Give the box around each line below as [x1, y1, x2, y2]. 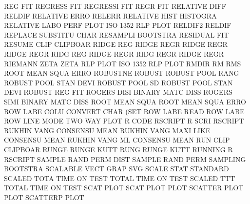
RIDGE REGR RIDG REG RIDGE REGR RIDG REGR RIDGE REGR [4, 48, 224, 59]
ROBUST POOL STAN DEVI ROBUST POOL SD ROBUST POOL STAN [4, 77, 233, 87]
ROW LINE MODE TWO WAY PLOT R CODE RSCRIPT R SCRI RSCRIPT [4, 116, 244, 126]
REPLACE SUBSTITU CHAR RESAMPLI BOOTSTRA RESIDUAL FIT [4, 29, 229, 40]
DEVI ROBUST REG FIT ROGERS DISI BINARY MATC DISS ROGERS [4, 87, 232, 97]
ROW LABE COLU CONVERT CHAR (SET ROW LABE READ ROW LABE [4, 106, 245, 116]
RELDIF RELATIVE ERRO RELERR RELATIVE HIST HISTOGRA [4, 10, 217, 20]
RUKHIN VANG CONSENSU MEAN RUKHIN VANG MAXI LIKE [4, 125, 211, 135]
